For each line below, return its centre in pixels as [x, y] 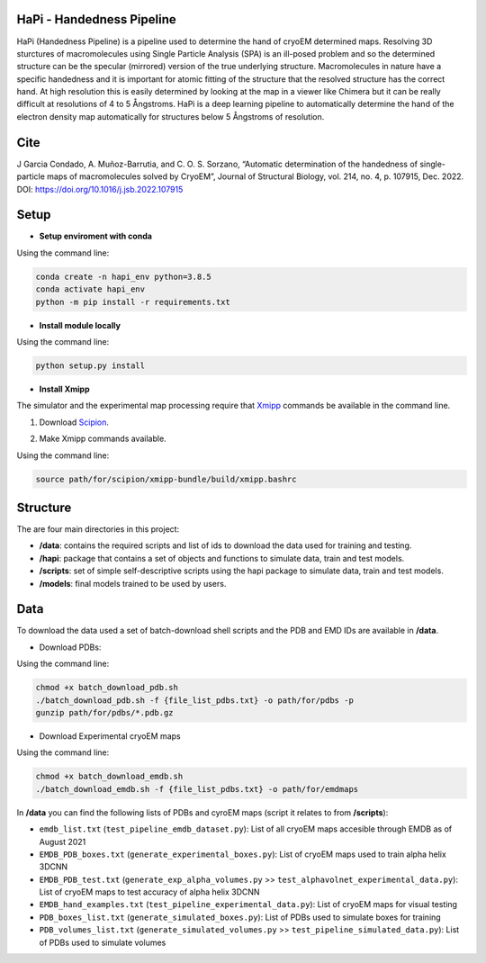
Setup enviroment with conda [96, 236]
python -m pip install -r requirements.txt [133, 302]
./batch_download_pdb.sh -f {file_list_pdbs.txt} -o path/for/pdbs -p [195, 700]
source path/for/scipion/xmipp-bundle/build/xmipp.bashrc [166, 479]
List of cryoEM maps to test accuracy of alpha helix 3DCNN [149, 892]
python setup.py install [90, 365]
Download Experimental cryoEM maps [110, 736]
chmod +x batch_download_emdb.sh [109, 777]
